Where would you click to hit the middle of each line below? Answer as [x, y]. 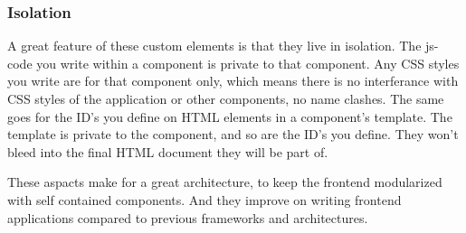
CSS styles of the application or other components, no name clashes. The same [226, 98]
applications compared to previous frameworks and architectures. [188, 217]
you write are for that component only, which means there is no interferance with [233, 81]
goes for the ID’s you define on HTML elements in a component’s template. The [230, 116]
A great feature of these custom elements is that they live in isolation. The [214, 46]
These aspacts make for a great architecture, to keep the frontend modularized [225, 182]
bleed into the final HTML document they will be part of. [168, 151]
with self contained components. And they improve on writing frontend [204, 199]
